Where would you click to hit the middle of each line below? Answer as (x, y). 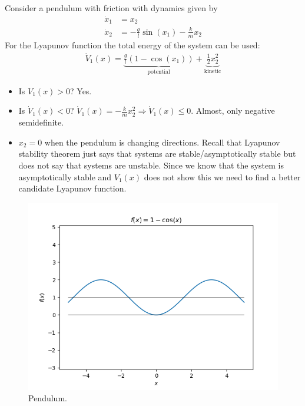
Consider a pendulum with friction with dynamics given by (111, 8)
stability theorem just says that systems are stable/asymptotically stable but (157, 154)
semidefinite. (41, 122)
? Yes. (81, 90)
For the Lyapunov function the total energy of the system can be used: (132, 44)
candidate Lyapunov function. (72, 188)
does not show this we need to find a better (222, 176)
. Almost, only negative (233, 110)
